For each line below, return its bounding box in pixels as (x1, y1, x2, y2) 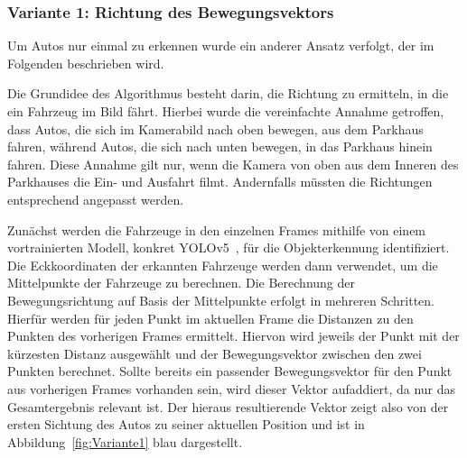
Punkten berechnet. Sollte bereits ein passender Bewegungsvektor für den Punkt (7, 362, 453, 380)
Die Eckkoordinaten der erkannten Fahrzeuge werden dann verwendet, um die (7, 255, 438, 274)
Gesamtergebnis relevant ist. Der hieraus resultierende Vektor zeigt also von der (7, 397, 449, 416)
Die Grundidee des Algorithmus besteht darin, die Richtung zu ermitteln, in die (7, 84, 449, 103)
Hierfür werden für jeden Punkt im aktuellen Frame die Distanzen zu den (7, 308, 414, 327)
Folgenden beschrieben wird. (7, 53, 164, 72)
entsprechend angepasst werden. (7, 189, 184, 208)
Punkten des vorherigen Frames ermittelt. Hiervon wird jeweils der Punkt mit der (7, 326, 460, 345)
